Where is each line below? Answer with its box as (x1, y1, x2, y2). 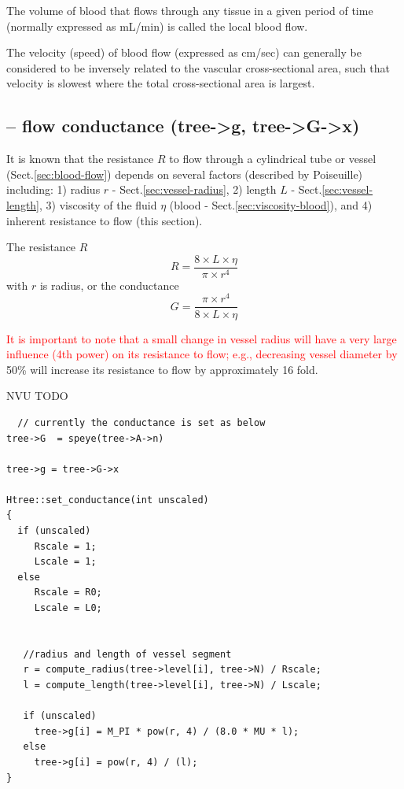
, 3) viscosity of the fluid (39, 196, 157, 213)
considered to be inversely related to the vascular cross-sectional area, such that (6, 59, 390, 76)
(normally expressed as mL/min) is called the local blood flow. (6, 17, 308, 34)
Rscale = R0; (34, 587, 102, 598)
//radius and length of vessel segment (23, 648, 232, 660)
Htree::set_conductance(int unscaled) (6, 494, 209, 506)
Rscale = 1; (34, 540, 97, 552)
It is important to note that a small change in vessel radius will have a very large (6, 330, 397, 346)
